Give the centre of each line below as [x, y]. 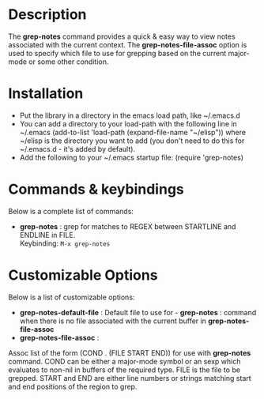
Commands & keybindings [96, 189]
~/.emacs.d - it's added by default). [77, 149]
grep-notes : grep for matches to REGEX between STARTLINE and [128, 226]
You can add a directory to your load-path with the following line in [128, 123]
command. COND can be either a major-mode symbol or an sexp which [124, 361]
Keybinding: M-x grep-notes [65, 243]
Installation [46, 94]
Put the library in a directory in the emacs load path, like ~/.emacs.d [130, 115]
